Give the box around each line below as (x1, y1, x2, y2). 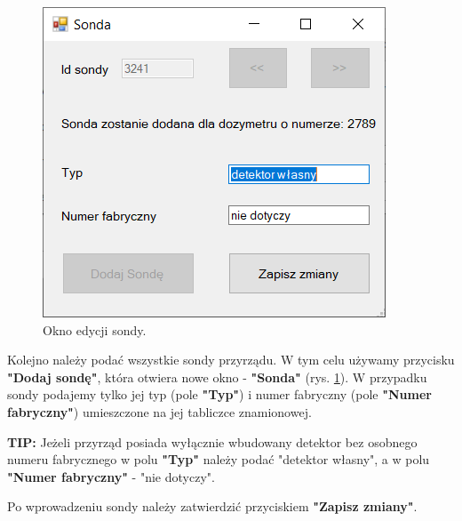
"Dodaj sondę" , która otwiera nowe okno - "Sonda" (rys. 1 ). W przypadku (7, 367, 427, 386)
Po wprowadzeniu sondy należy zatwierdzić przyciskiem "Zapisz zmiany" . (7, 497, 418, 516)
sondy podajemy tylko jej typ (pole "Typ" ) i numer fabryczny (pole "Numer (7, 385, 432, 404)
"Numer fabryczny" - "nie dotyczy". (7, 467, 215, 485)
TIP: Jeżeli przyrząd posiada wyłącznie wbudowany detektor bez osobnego (7, 432, 418, 451)
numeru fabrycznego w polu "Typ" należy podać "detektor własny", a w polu (7, 450, 430, 469)
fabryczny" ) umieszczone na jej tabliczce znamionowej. (7, 402, 312, 421)
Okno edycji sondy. (43, 320, 147, 339)
